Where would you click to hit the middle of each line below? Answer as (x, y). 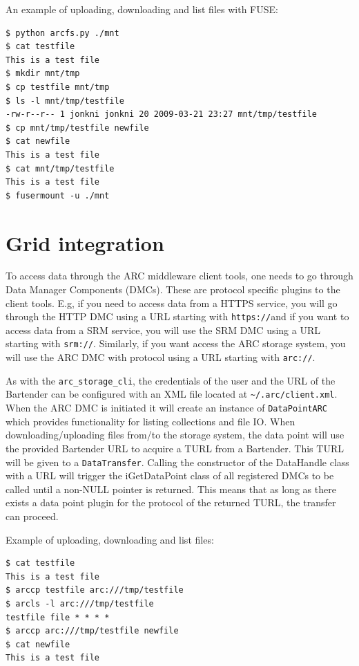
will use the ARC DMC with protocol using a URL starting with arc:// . (161, 357)
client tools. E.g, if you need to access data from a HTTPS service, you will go (172, 303)
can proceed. (32, 516)
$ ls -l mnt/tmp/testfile (65, 101)
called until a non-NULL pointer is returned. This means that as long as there (171, 489)
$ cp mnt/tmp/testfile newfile (77, 128)
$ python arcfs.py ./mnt (62, 33)
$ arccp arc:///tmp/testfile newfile (92, 631)
